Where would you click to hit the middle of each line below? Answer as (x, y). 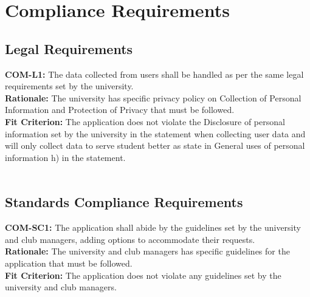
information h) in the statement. (65, 157)
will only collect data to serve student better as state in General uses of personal (155, 145)
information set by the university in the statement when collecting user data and (155, 133)
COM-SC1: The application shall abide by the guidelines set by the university (153, 227)
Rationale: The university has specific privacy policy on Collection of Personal (153, 97)
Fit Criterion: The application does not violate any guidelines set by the (143, 275)
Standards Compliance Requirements (124, 202)
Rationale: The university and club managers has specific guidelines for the (147, 251)
